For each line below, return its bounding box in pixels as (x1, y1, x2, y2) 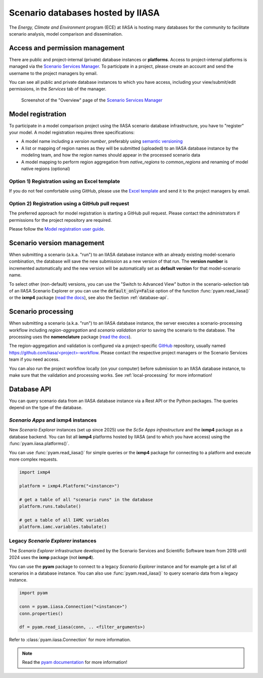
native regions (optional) (21, 166, 70, 172)
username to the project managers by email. (9, 70, 98, 76)
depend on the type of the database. (9, 405, 83, 410)
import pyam (19, 590, 48, 596)
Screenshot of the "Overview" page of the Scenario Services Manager (21, 97, 163, 103)
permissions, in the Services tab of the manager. (9, 86, 107, 92)
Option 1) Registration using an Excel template (9, 178, 120, 185)
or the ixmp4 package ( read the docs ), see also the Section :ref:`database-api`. (9, 295, 169, 301)
